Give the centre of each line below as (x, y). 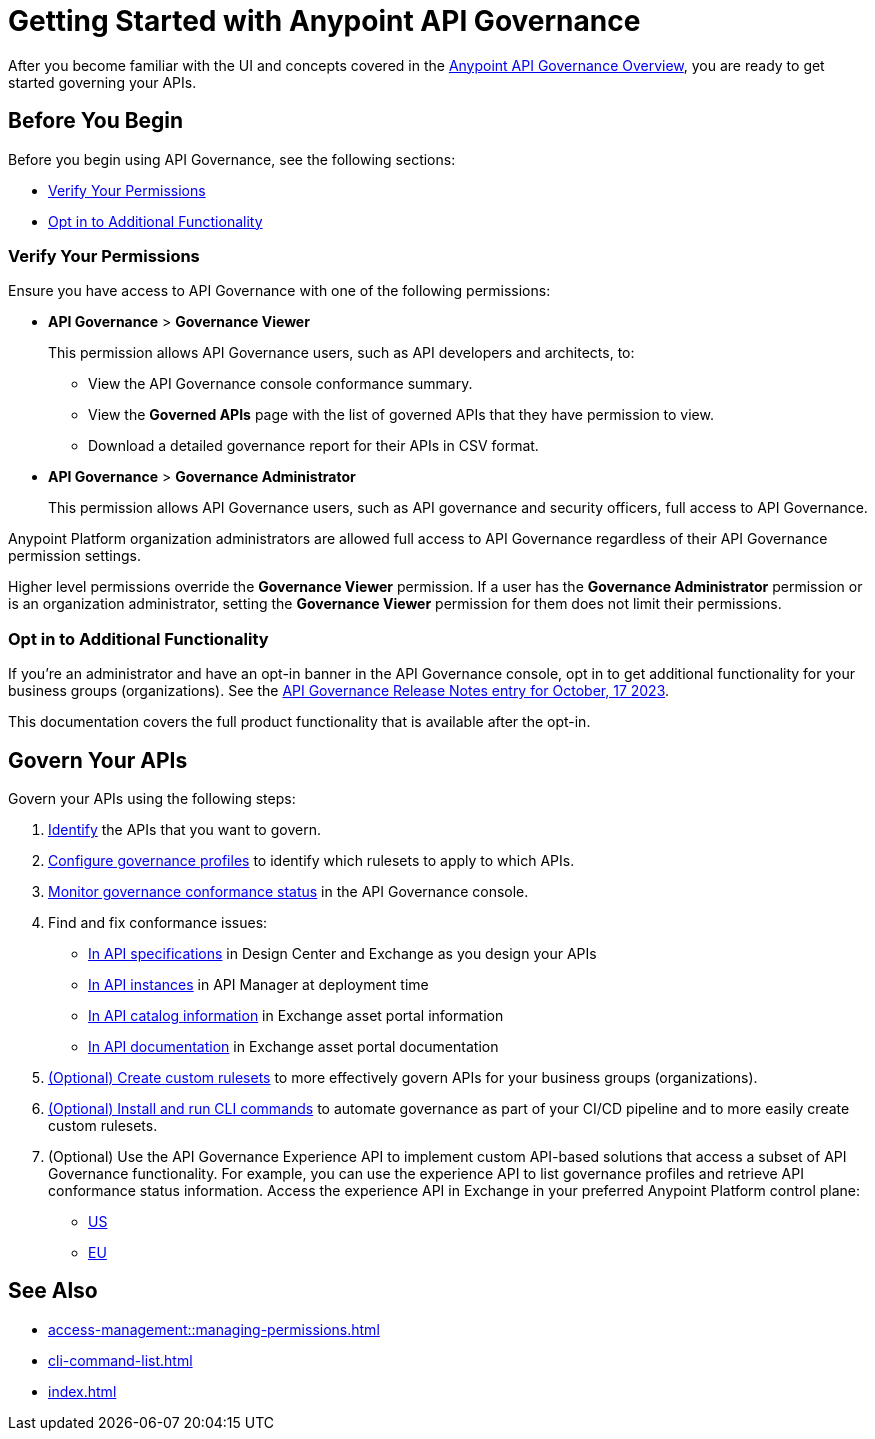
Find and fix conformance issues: (158, 922)
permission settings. (75, 556)
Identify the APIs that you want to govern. (184, 829)
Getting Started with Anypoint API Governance (324, 21)
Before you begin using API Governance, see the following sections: (232, 159)
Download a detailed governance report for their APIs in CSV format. (313, 446)
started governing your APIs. (102, 82)
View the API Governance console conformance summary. (280, 384)
